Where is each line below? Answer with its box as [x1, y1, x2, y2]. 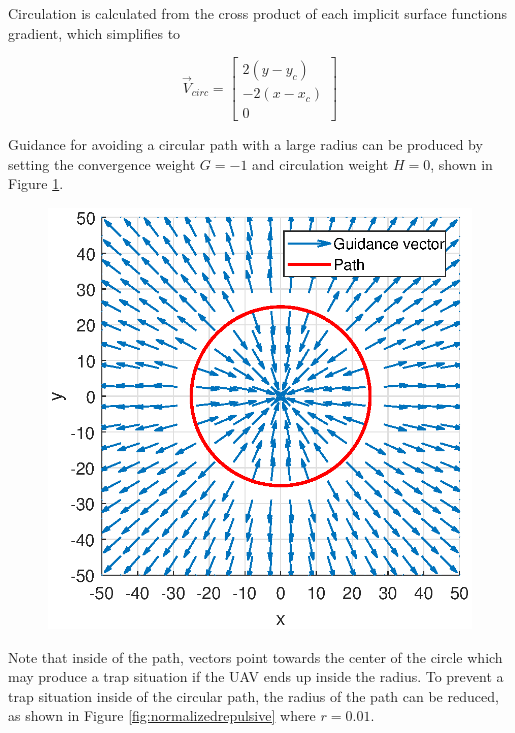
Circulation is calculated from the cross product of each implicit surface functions [8, 3, 508, 23]
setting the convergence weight [8, 153, 196, 174]
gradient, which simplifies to [8, 22, 181, 43]
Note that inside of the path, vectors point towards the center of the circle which [8, 646, 503, 667]
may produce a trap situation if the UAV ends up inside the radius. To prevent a [8, 666, 504, 687]
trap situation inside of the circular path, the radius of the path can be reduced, [8, 685, 499, 706]
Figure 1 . [8, 173, 64, 194]
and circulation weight [252, 153, 389, 174]
